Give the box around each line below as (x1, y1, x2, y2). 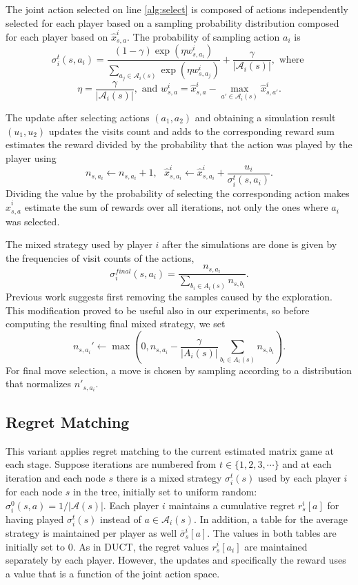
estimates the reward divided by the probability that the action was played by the (6, 137, 352, 152)
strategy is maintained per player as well (6, 525, 177, 540)
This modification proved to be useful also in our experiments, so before (6, 302, 310, 317)
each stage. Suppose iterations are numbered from (6, 457, 217, 471)
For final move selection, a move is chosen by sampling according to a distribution (6, 362, 352, 377)
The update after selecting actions (6, 110, 150, 124)
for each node (6, 484, 63, 499)
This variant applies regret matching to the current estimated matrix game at (6, 443, 335, 458)
